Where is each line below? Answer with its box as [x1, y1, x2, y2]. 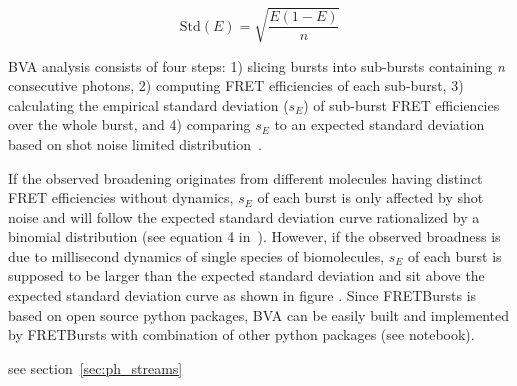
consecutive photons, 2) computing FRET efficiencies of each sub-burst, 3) [8, 75, 464, 96]
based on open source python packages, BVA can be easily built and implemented [8, 304, 510, 325]
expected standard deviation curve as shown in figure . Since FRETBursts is [8, 285, 477, 306]
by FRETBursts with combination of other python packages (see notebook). [8, 324, 475, 345]
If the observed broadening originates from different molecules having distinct [8, 167, 483, 188]
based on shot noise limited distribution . [8, 133, 262, 154]
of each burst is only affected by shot [257, 187, 484, 208]
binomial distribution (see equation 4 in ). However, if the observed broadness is [8, 226, 501, 247]
